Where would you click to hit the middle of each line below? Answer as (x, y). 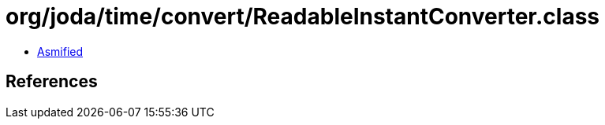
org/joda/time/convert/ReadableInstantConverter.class (303, 17)
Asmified (60, 51)
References (52, 82)
